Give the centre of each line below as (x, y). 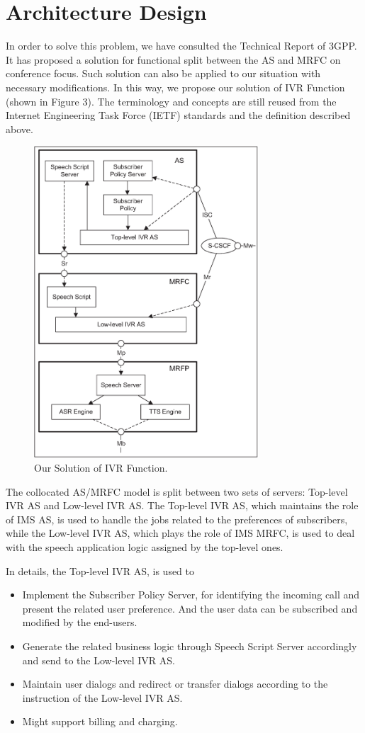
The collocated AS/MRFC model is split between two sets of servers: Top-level (177, 491)
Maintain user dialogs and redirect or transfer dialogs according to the (175, 684)
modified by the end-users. (80, 622)
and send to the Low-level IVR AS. (99, 660)
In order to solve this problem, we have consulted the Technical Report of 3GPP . (181, 46)
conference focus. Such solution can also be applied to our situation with (163, 73)
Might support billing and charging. (100, 721)
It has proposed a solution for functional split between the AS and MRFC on (173, 59)
